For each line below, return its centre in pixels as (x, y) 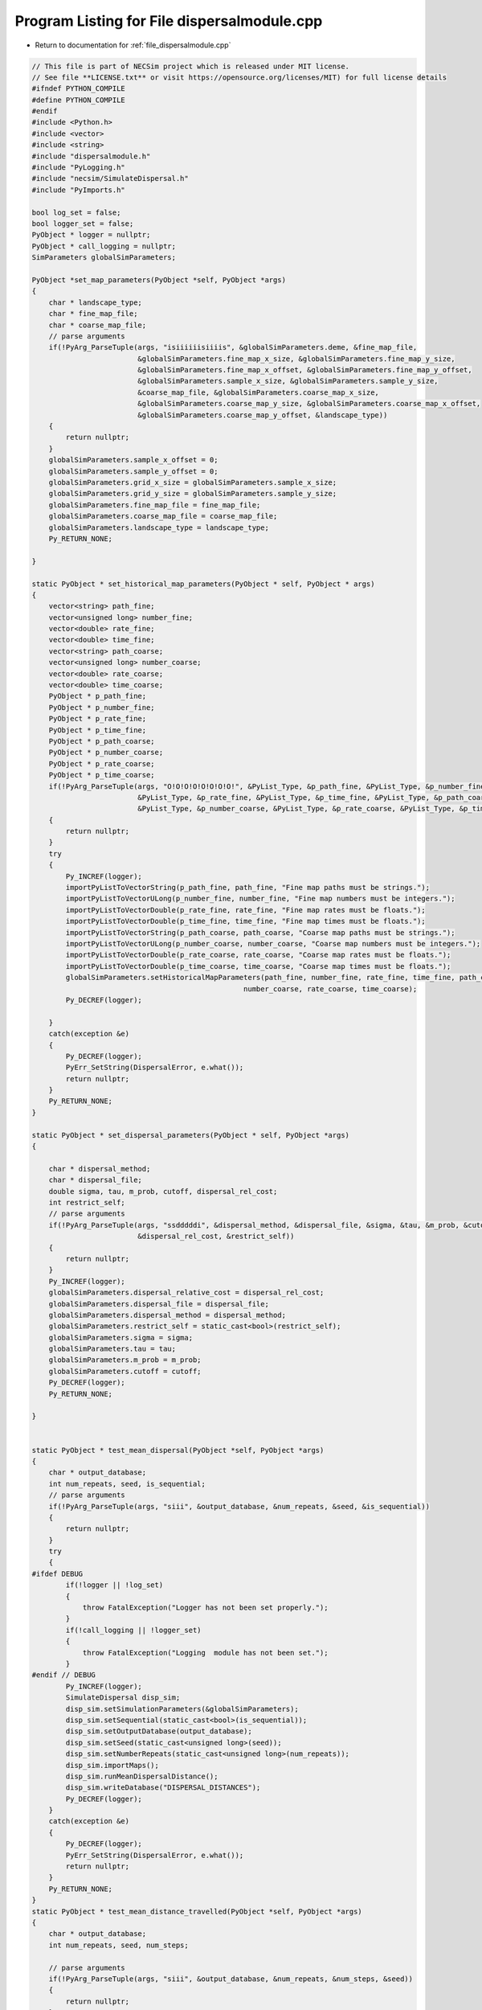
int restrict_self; (87, 1202)
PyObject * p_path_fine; (98, 696)
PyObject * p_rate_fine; (98, 719)
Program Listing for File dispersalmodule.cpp (169, 21)
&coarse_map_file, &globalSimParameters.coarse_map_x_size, (258, 392)
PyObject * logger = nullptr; (91, 235)
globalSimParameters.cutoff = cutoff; (125, 1371)
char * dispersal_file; (95, 1180)
